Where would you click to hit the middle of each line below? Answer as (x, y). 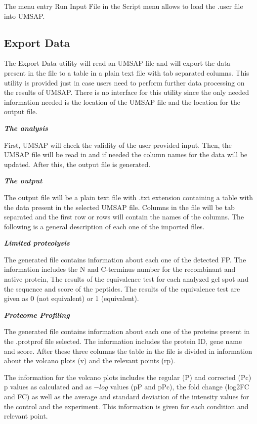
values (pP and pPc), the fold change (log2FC (180, 387)
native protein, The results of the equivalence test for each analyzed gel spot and (126, 279)
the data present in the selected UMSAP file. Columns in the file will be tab (119, 207)
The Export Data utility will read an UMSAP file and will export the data (117, 63)
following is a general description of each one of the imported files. (104, 226)
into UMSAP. (24, 16)
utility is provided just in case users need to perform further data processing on (124, 82)
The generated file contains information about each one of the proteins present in (127, 331)
